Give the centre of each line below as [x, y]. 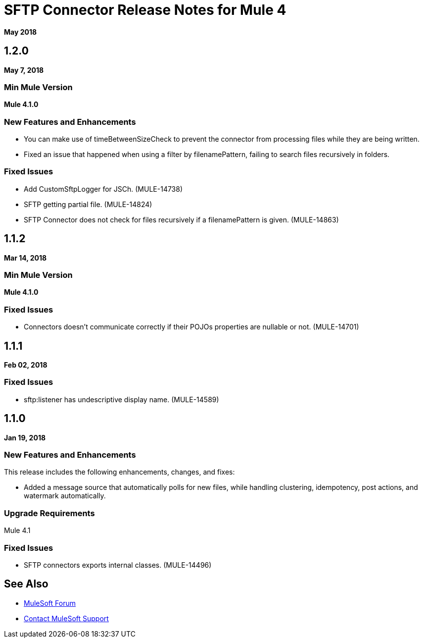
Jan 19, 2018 [25, 437]
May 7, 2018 [24, 70]
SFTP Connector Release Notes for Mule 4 [145, 10]
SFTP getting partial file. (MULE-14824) [88, 204]
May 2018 [21, 32]
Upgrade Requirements [49, 513]
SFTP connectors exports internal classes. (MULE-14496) [118, 565]
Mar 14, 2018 [25, 258]
